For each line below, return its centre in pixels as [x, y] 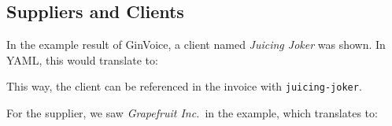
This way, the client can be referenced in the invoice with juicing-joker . [184, 86]
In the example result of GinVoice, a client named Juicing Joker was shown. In [196, 44]
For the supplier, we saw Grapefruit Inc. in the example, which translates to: [192, 113]
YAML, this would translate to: [82, 59]
